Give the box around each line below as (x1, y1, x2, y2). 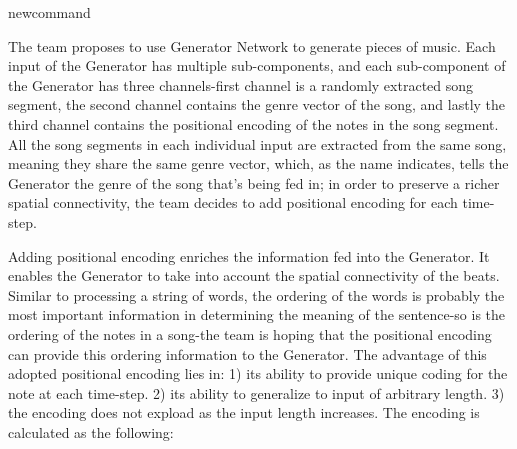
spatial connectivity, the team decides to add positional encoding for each (8, 192, 458, 213)
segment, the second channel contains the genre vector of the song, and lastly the (8, 94, 506, 115)
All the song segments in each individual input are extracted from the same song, (8, 133, 507, 154)
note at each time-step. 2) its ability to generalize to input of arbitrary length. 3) (8, 382, 505, 403)
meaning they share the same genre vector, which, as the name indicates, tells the (8, 153, 509, 174)
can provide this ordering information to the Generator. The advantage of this (8, 343, 487, 364)
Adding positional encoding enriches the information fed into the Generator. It (8, 245, 490, 266)
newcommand (8, 2, 91, 22)
